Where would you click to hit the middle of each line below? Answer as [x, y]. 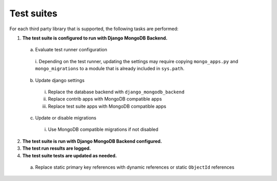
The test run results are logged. [57, 148]
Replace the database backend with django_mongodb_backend [116, 92]
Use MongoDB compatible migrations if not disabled [103, 129]
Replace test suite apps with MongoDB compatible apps [107, 106]
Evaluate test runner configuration [71, 50]
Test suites [33, 13]
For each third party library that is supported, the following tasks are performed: [94, 29]
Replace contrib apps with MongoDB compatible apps [105, 99]
